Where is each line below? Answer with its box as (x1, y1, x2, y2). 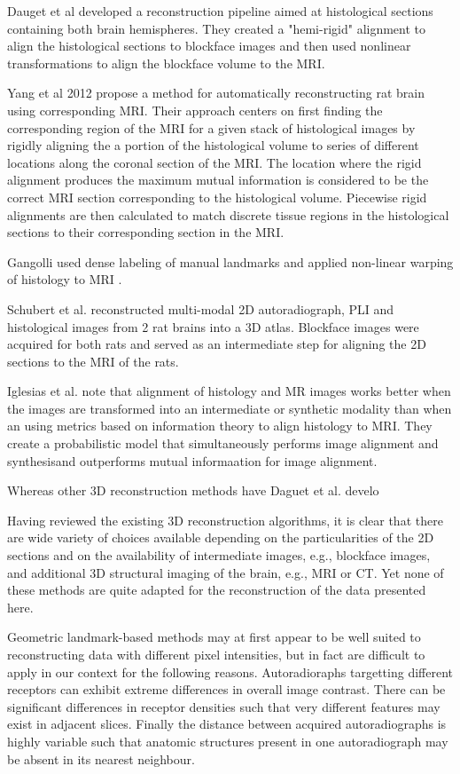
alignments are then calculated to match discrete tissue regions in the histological (7, 205, 449, 224)
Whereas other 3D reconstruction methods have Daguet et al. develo (7, 481, 379, 500)
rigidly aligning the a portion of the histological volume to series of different (7, 136, 419, 154)
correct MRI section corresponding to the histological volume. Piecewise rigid (7, 187, 427, 206)
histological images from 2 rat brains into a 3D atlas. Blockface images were (7, 317, 419, 336)
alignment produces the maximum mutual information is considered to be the (7, 170, 429, 189)
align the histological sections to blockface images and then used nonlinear (7, 36, 411, 55)
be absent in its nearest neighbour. (7, 749, 195, 768)
